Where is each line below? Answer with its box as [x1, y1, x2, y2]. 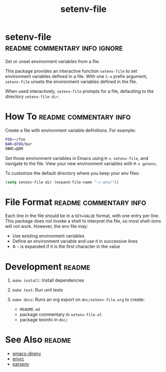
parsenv [12, 361, 30, 367]
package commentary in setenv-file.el [19, 311, 102, 317]
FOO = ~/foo [5, 137, 26, 142]
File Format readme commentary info [5, 196, 147, 208]
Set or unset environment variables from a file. [5, 58, 100, 64]
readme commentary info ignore [5, 42, 123, 53]
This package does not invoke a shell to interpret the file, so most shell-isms [5, 218, 162, 224]
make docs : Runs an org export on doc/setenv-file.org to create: [12, 297, 145, 302]
